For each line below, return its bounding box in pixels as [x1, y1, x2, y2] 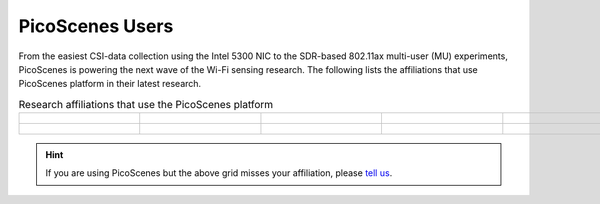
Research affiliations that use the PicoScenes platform [18, 97, 274, 111]
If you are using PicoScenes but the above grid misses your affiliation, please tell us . [45, 167, 393, 179]
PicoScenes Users [18, 15, 174, 37]
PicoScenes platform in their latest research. [18, 78, 202, 90]
